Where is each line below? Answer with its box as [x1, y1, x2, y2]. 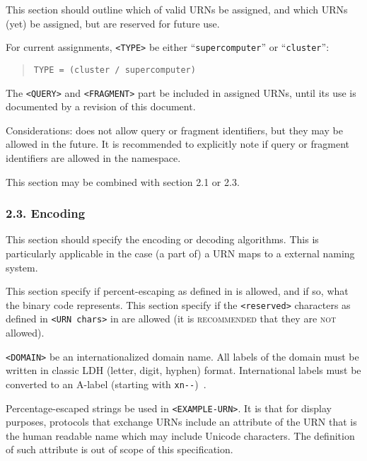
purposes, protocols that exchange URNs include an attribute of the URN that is [6, 414, 357, 429]
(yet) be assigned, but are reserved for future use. [6, 16, 220, 30]
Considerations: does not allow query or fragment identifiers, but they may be [6, 122, 343, 137]
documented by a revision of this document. [6, 99, 196, 114]
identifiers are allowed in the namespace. [6, 150, 181, 165]
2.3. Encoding [6, 204, 86, 222]
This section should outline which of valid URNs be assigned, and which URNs [6, 2, 348, 16]
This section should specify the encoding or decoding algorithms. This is [6, 232, 319, 247]
